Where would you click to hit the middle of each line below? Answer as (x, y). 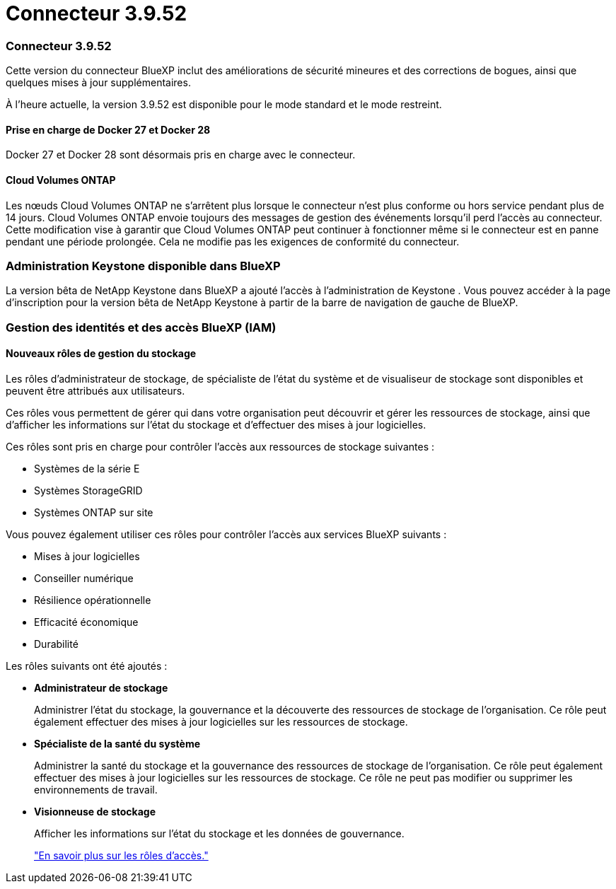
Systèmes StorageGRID (88, 490)
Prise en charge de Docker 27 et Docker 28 (108, 129)
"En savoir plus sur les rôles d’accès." (121, 855)
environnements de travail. (96, 789)
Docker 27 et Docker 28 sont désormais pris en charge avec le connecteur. (181, 155)
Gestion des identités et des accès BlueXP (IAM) (141, 327)
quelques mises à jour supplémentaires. (98, 83)
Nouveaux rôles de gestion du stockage (101, 354)
